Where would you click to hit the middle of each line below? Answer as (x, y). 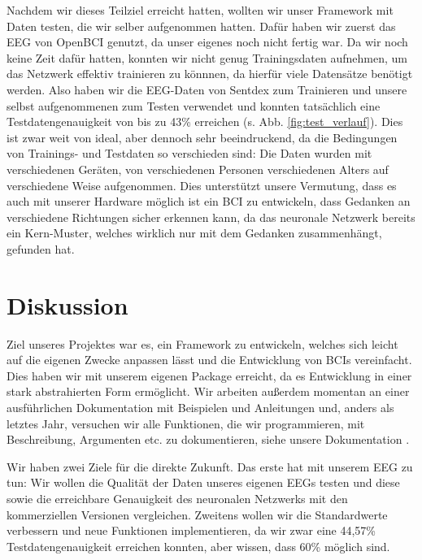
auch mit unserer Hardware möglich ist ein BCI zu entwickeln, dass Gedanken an (209, 201)
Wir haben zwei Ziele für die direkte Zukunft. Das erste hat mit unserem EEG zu (210, 466)
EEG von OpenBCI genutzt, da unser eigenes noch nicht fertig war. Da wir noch (207, 42)
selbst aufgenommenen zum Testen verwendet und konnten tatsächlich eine (194, 105)
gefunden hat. (41, 248)
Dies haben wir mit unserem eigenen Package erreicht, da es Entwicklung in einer (209, 375)
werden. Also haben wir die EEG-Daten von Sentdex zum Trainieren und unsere (207, 89)
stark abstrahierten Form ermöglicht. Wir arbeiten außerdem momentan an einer (208, 391)
